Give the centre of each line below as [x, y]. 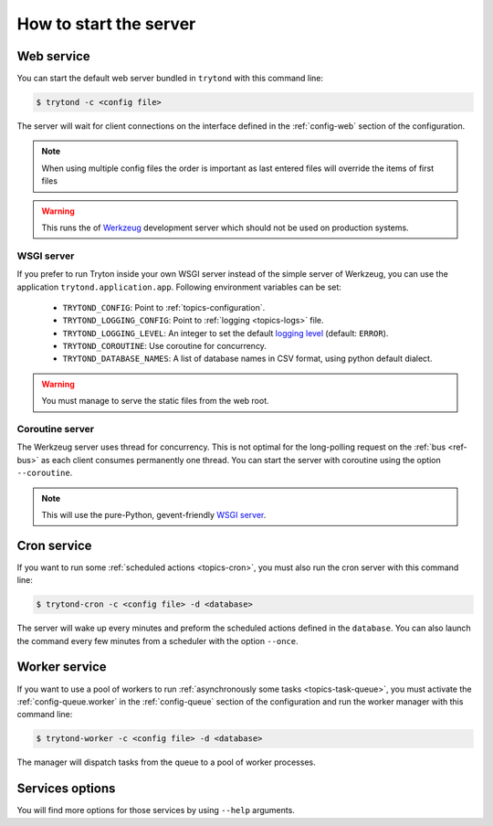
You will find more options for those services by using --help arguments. [156, 810]
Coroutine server [56, 429]
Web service [53, 56]
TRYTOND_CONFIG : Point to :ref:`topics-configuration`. [164, 307]
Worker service [62, 667]
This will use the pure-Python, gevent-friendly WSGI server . [154, 514]
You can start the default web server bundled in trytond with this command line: [170, 79]
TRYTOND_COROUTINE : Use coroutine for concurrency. [164, 346]
